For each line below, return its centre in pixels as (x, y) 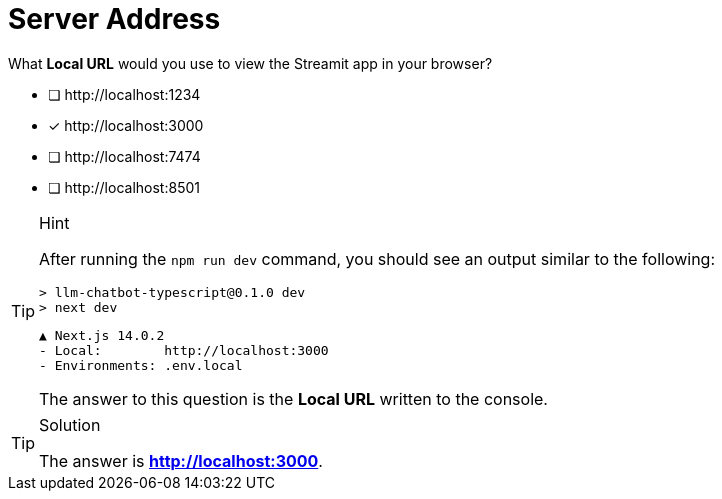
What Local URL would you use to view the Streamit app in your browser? (250, 63)
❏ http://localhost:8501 (124, 187)
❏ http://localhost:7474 (124, 156)
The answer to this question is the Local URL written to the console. (293, 398)
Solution (70, 424)
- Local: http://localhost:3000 (184, 350)
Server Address (114, 19)
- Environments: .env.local (141, 365)
